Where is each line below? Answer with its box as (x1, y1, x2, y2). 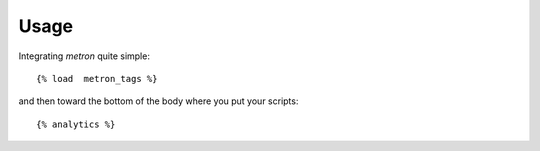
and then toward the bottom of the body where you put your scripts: (18, 95, 299, 107)
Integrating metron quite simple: (18, 50, 150, 62)
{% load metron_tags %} (36, 73, 158, 84)
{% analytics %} (36, 118, 116, 130)
